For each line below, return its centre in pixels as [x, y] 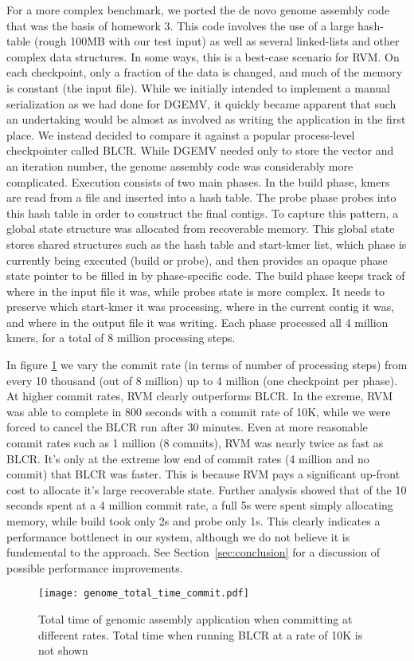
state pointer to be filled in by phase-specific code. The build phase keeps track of [206, 275]
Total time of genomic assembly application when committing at [195, 619]
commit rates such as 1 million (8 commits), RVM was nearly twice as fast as [195, 443]
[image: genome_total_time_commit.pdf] [144, 594]
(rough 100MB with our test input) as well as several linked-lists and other [217, 41]
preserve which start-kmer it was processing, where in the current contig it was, [201, 307]
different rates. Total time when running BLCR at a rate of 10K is [201, 634]
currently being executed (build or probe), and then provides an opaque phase [197, 260]
